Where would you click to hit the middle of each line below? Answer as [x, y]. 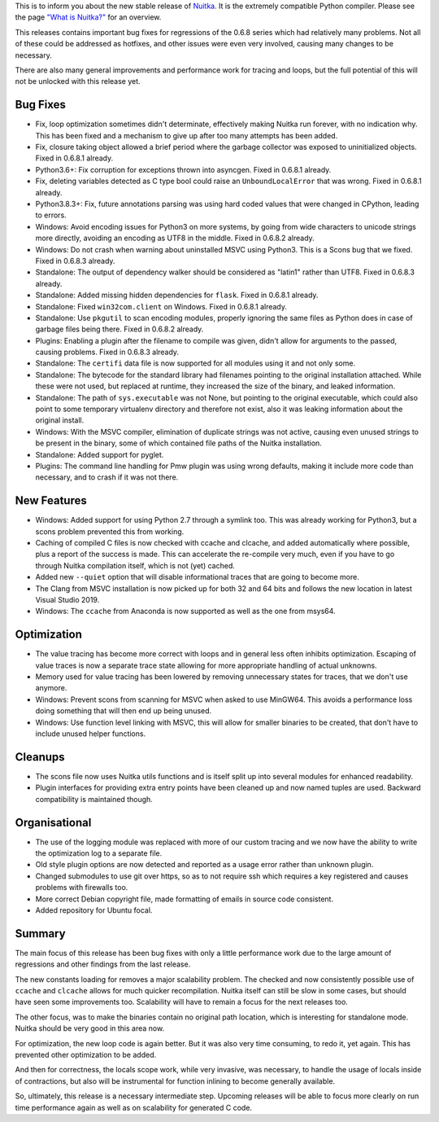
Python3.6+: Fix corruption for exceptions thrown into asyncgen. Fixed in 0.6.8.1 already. [183, 169]
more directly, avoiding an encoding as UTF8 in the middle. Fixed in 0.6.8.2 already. [175, 238]
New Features [51, 501]
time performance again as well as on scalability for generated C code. [133, 1107]
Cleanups [40, 757]
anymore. [51, 688]
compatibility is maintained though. [94, 799]
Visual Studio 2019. [67, 600]
